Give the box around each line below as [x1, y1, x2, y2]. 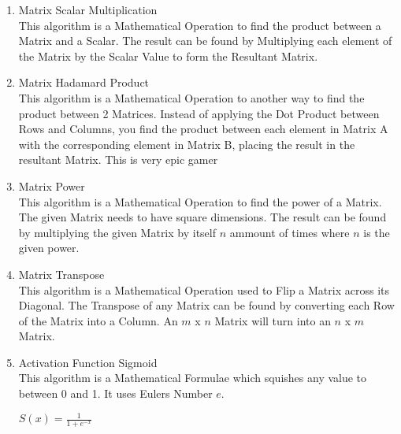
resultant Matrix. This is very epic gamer [18, 151, 218, 168]
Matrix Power [18, 177, 85, 194]
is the [363, 224, 390, 240]
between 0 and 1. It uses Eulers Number [18, 385, 213, 402]
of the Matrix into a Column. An [18, 312, 178, 328]
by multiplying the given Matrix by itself [18, 224, 217, 240]
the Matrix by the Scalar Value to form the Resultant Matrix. [18, 47, 318, 64]
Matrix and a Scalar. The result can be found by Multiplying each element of [18, 32, 392, 49]
